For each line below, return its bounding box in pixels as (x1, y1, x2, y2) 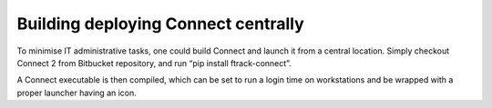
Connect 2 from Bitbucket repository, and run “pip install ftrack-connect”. (16, 57, 292, 68)
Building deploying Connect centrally (16, 14, 304, 34)
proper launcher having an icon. (16, 87, 137, 98)
